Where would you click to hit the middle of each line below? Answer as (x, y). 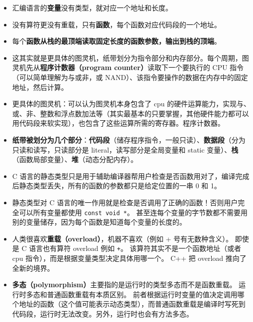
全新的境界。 (33, 268)
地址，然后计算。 (40, 87)
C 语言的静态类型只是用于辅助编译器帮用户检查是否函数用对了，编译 (124, 176)
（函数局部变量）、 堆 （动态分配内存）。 (75, 159)
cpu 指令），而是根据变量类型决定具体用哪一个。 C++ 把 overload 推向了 (129, 258)
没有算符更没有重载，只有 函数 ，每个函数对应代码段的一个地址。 (117, 24)
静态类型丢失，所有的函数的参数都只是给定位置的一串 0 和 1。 (120, 186)
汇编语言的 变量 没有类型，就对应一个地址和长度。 (92, 7)
